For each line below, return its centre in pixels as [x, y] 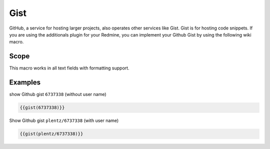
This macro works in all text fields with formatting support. [69, 68]
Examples [25, 82]
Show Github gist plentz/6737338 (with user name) [64, 120]
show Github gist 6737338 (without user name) [58, 94]
